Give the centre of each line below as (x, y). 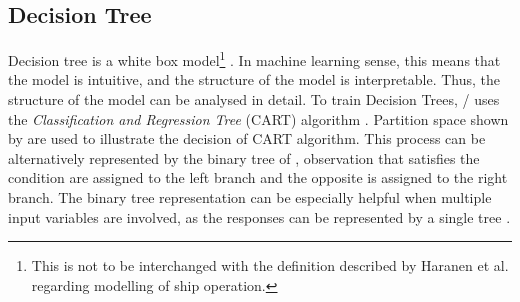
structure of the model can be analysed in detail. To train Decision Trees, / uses (254, 99)
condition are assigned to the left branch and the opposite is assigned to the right (258, 177)
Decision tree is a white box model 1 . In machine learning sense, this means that (254, 58)
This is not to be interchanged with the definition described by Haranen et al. (270, 265)
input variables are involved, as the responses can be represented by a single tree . (259, 216)
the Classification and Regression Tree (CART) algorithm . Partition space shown (258, 118)
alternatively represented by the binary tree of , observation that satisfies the (244, 157)
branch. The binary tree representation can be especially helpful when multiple (250, 197)
